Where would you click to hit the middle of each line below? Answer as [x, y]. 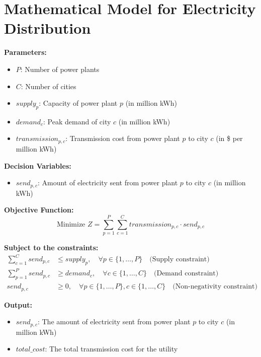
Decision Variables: [38, 165]
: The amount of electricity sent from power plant [114, 322]
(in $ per [229, 138]
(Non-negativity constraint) [215, 287]
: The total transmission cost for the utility [111, 349]
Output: [18, 304]
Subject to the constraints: [51, 247]
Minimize [71, 224]
